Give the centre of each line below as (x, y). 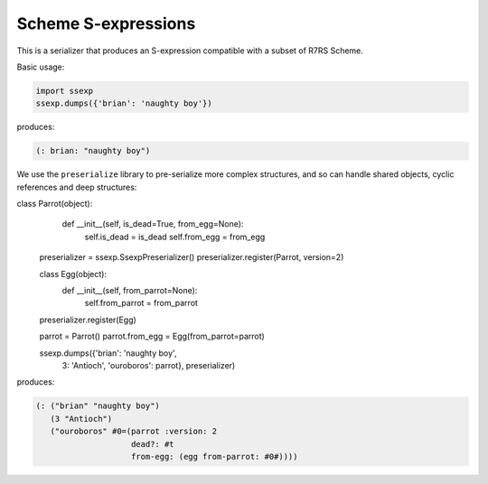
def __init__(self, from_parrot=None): (130, 290)
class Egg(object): (73, 274)
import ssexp (65, 91)
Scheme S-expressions (106, 23)
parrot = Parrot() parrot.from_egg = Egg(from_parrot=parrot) (152, 336)
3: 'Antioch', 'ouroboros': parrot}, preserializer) (149, 365)
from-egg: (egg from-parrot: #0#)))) (215, 456)
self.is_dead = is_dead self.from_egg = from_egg (175, 237)
